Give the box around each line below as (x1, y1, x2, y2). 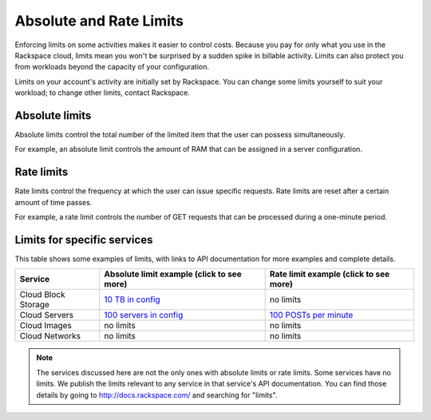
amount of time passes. (14, 197, 93, 207)
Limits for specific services (14, 232, 153, 247)
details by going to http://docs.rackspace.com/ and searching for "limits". (36, 390, 278, 399)
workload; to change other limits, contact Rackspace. (14, 88, 191, 97)
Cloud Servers (19, 310, 73, 321)
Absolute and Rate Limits (14, 12, 184, 30)
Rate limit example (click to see (269, 268, 390, 279)
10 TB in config (104, 294, 160, 305)
